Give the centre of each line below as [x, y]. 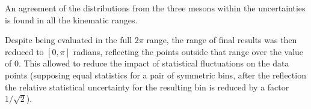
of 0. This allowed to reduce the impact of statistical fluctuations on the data [147, 63]
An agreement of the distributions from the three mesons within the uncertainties [155, 8]
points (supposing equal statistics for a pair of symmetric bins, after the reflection [155, 75]
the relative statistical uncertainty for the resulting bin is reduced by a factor [147, 87]
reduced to [24, 51]
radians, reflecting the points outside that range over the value [188, 51]
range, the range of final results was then [222, 40]
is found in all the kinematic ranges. [71, 19]
